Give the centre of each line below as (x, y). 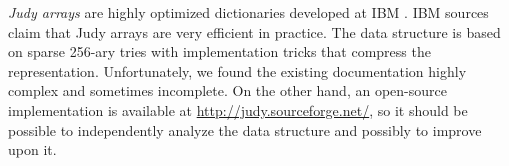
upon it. (32, 149)
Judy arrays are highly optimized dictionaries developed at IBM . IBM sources (248, 12)
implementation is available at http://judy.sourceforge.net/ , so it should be (238, 109)
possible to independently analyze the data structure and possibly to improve (245, 129)
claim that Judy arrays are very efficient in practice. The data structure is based (254, 31)
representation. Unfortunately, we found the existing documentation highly (237, 70)
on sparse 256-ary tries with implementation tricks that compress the (219, 51)
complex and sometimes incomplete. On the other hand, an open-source (227, 90)
